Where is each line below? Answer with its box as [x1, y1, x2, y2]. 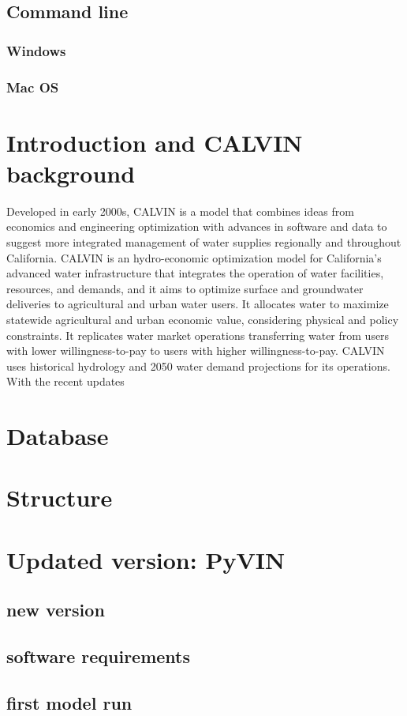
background [6, 156, 136, 189]
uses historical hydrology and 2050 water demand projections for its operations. [6, 357, 390, 374]
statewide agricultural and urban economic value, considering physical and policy [6, 311, 399, 327]
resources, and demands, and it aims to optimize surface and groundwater [6, 280, 364, 296]
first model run [6, 690, 133, 714]
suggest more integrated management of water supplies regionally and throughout [6, 233, 401, 250]
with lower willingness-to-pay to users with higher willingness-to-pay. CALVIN [6, 342, 385, 359]
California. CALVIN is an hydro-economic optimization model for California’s [6, 249, 382, 266]
